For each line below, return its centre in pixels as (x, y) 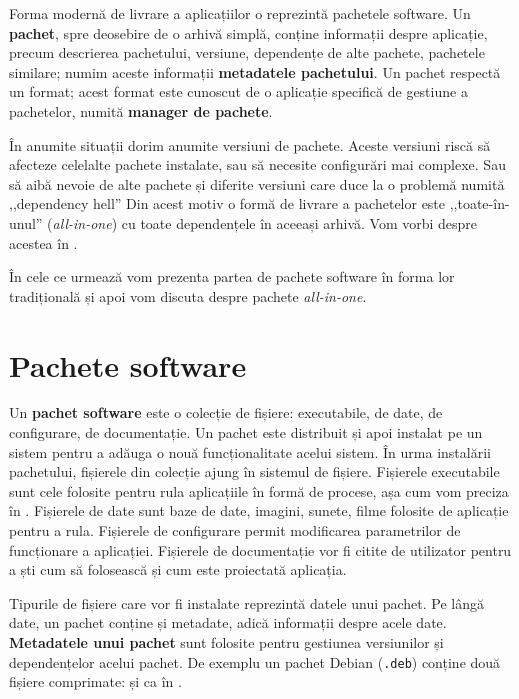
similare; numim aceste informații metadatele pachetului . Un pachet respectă (255, 71)
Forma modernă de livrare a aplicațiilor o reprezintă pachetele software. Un (240, 13)
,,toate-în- (479, 203)
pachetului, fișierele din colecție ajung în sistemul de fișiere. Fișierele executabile (254, 471)
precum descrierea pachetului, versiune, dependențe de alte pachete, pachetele (247, 52)
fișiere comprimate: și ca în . (95, 681)
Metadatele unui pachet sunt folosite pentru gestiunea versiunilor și (226, 641)
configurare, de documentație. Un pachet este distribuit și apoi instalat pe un (246, 432)
